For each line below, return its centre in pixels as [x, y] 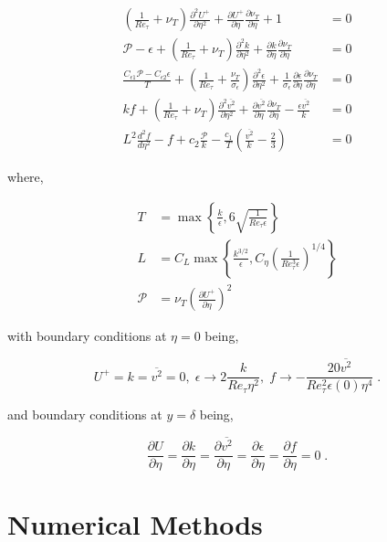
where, [26, 177]
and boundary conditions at [85, 414]
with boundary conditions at [87, 336]
